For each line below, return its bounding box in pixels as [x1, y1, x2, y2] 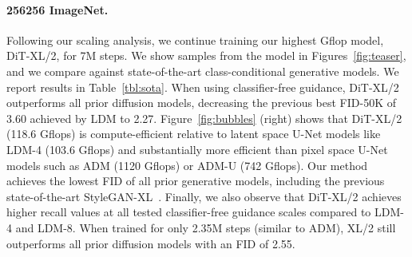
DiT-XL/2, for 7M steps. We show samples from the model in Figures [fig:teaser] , [6, 47, 406, 64]
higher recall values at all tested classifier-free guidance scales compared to [6, 204, 371, 220]
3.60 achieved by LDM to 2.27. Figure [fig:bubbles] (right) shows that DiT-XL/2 [6, 109, 402, 126]
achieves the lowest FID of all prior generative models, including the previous [6, 172, 385, 189]
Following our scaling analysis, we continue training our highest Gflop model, [6, 31, 384, 48]
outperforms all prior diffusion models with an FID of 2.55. [6, 235, 295, 251]
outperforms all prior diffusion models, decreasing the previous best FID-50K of [6, 94, 396, 111]
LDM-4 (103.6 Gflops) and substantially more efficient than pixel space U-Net [6, 140, 388, 157]
